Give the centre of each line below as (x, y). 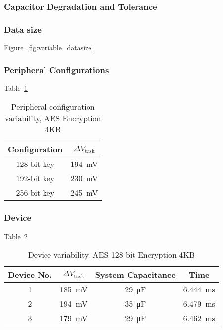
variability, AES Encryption (53, 118)
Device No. (30, 275)
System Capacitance (135, 275)
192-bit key (35, 178)
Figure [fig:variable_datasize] (49, 48)
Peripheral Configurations (57, 69)
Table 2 (16, 236)
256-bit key (35, 193)
